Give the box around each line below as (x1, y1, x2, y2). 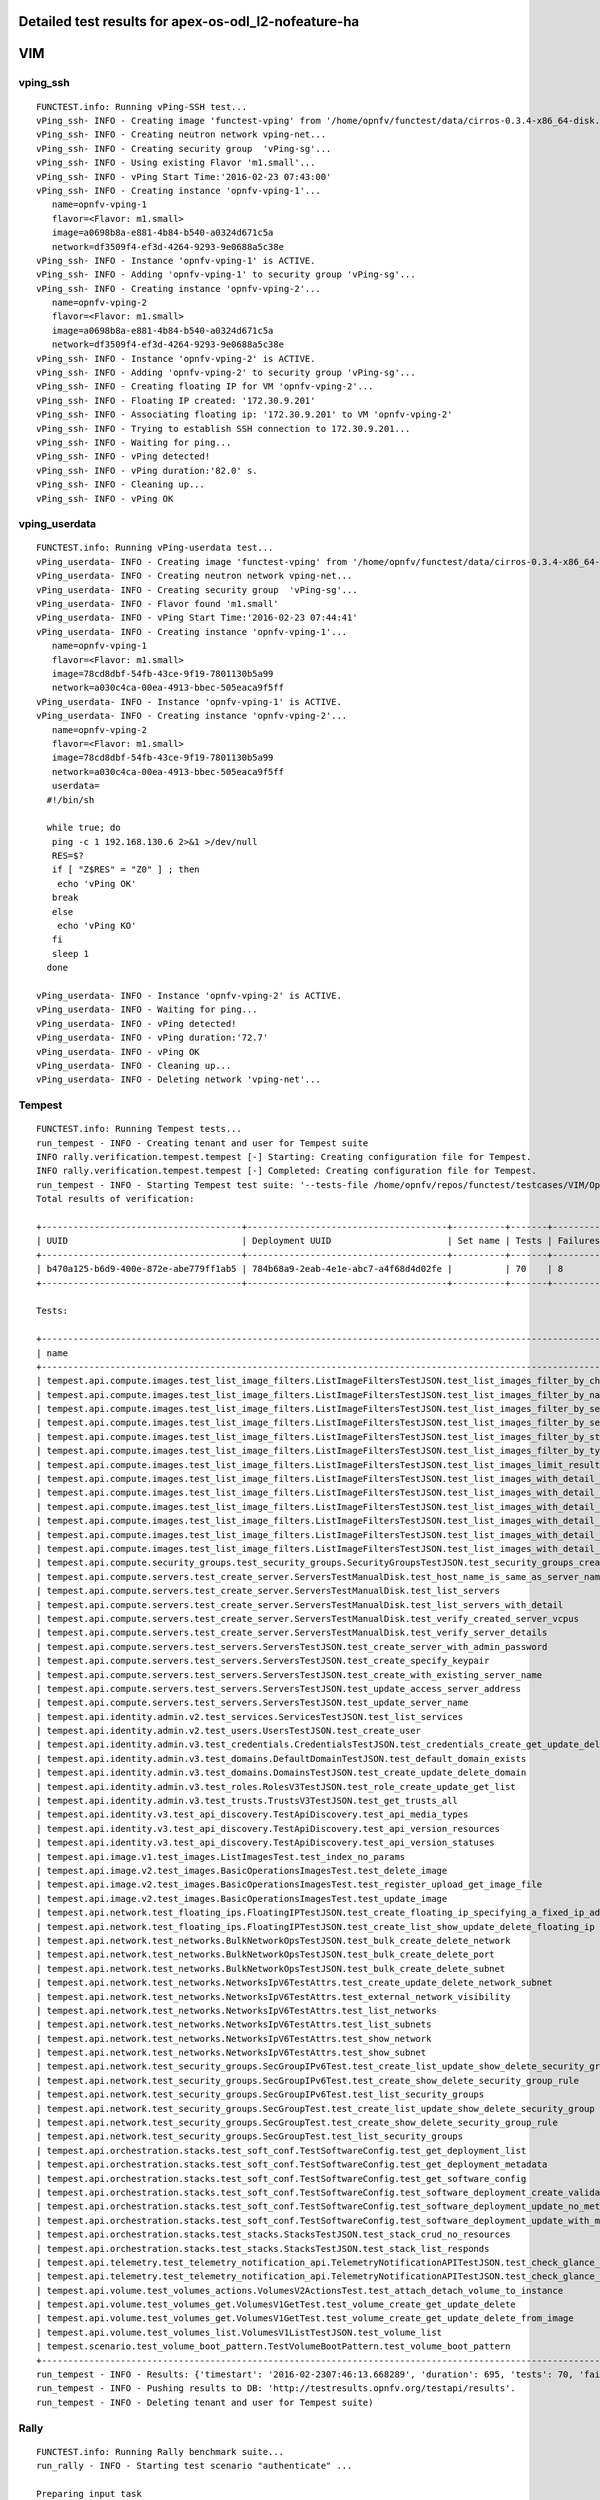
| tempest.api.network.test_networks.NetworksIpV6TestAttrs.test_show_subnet (36, 2047, 427, 2059)
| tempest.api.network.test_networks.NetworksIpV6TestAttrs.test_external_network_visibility (36, 1991, 511, 2002)
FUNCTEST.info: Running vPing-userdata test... (36, 542, 274, 554)
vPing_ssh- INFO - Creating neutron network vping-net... (36, 129, 327, 140)
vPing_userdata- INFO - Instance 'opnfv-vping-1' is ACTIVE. (36, 696, 342, 707)
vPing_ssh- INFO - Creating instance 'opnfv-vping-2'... (36, 283, 322, 294)
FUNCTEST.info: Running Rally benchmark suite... (36, 2446, 285, 2457)
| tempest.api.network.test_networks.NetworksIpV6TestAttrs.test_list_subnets (36, 2019, 432, 2030)
